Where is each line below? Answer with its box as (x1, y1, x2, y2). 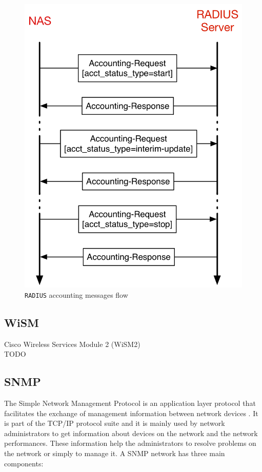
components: (4, 458, 44, 468)
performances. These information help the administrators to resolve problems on (4, 438, 256, 448)
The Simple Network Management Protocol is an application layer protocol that (4, 398, 256, 408)
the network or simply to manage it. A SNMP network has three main (4, 448, 225, 459)
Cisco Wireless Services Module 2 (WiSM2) (4, 338, 140, 349)
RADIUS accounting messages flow (25, 289, 128, 300)
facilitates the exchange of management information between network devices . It (4, 407, 258, 418)
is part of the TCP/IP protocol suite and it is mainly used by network (4, 418, 225, 428)
